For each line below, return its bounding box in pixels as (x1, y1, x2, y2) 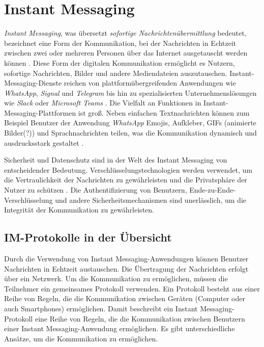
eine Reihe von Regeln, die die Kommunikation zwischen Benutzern (35, 313, 245, 324)
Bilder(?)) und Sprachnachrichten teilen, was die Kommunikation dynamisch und (4, 127, 257, 138)
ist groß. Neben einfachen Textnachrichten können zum (78, 107, 250, 118)
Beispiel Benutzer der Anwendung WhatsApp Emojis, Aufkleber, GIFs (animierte (4, 117, 256, 128)
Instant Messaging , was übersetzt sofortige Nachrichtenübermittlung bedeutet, (4, 28, 247, 38)
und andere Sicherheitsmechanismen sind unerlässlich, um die (55, 194, 246, 205)
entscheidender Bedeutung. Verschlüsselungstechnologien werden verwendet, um (4, 164, 252, 175)
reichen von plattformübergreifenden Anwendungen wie (64, 77, 236, 88)
